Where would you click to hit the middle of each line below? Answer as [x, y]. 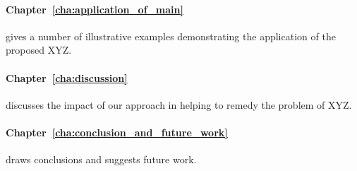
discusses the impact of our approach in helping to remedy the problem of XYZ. [179, 104]
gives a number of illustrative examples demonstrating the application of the [171, 36]
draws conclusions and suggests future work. [101, 159]
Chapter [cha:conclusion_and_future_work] [117, 132]
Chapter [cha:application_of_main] [95, 9]
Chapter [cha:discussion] [67, 77]
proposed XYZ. [39, 50]
